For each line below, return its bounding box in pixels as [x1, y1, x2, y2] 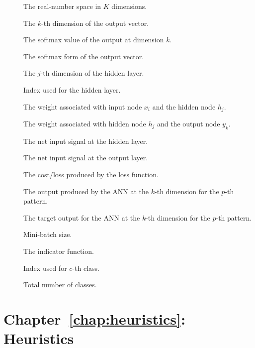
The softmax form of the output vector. [23, 51, 144, 61]
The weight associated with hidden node [23, 118, 146, 129]
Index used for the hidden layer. [23, 84, 121, 95]
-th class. [72, 262, 99, 273]
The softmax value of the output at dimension [23, 34, 164, 45]
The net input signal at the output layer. [23, 152, 148, 163]
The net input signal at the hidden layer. [23, 135, 148, 146]
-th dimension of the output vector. [41, 17, 149, 28]
